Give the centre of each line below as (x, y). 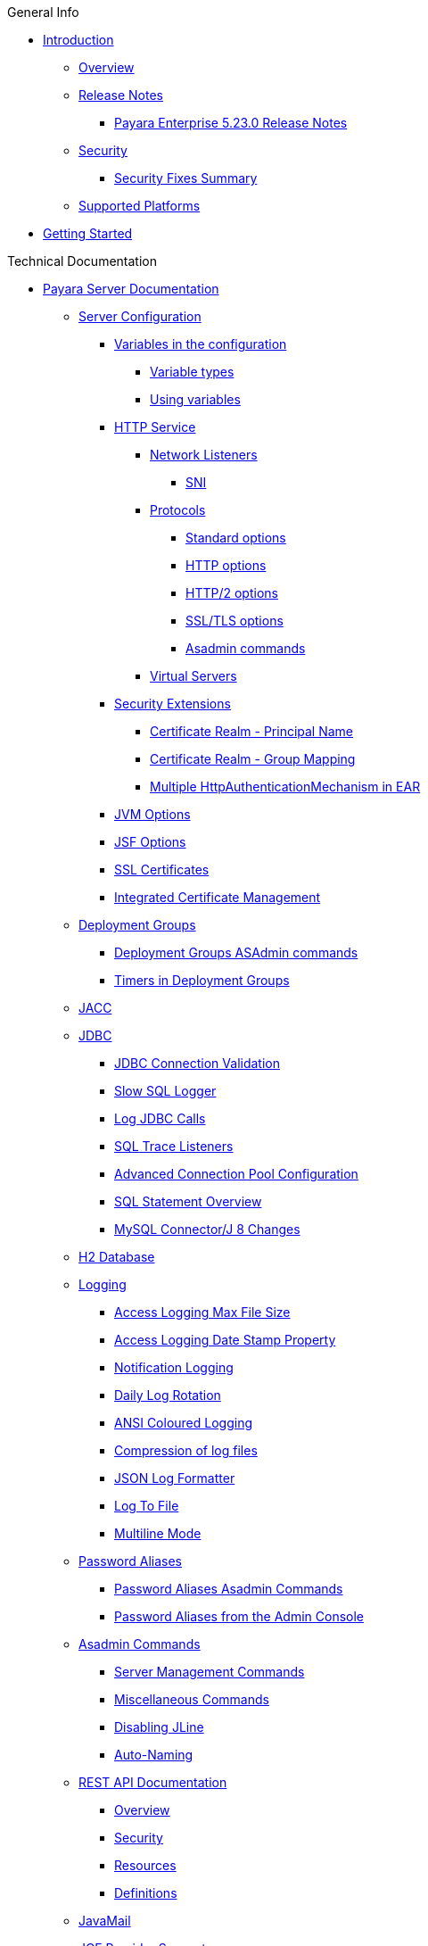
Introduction (78, 40)
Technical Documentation (82, 261)
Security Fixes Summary (186, 178)
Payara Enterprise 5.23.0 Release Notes (231, 123)
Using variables (195, 399)
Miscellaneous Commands (192, 1699)
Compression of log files (186, 1450)
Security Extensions (173, 704)
